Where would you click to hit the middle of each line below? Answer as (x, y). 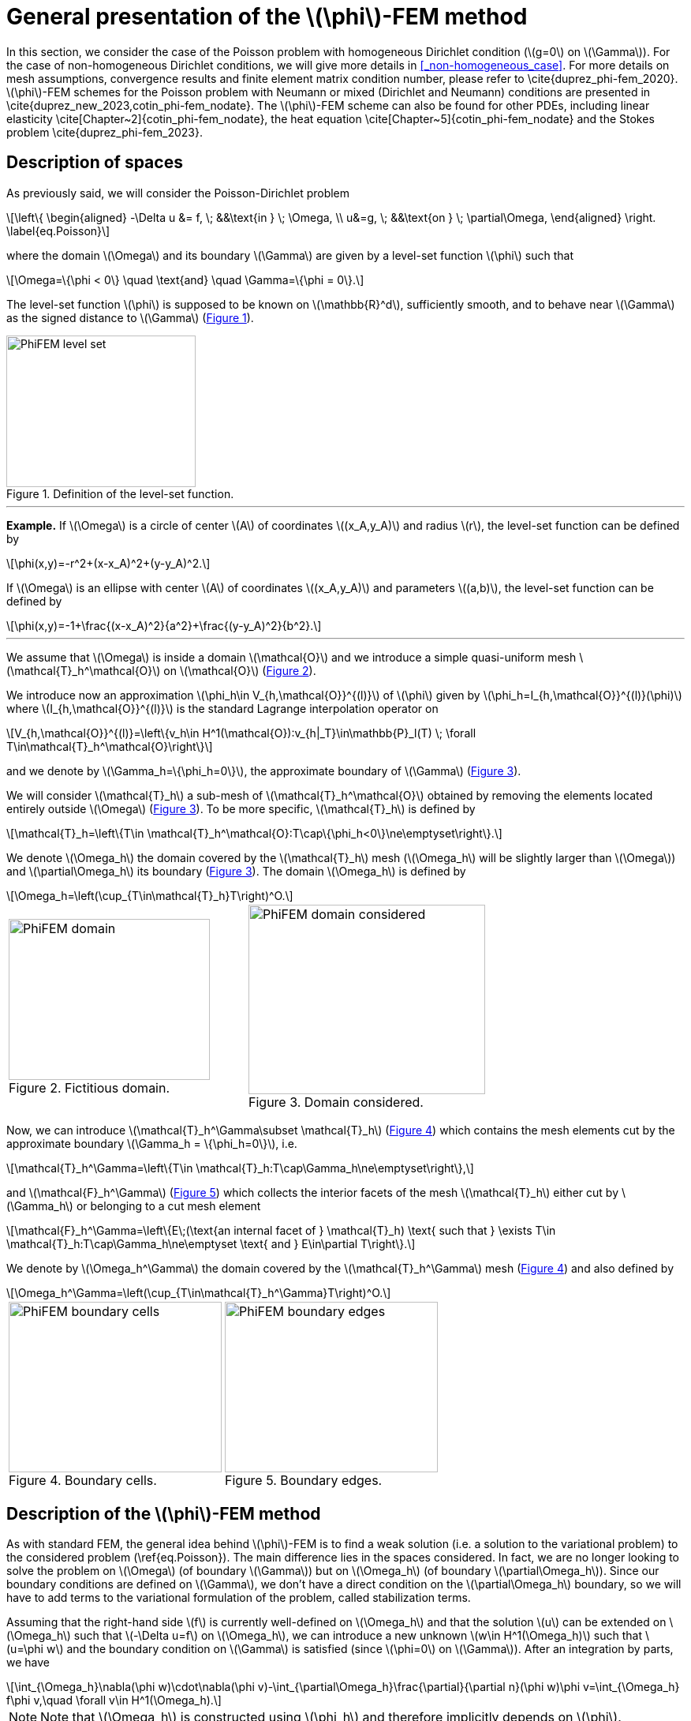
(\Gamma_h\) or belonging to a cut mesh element (134, 1205)
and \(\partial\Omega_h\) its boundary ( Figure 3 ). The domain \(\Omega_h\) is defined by (236, 871)
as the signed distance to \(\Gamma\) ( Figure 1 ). (130, 317)
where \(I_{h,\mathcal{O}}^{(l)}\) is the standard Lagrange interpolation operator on (222, 708)
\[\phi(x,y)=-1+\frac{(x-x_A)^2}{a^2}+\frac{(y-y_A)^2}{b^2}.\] (164, 625)
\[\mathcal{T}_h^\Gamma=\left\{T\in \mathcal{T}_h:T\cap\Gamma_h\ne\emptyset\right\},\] (240, 1168)
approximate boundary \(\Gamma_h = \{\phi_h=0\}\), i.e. (152, 1143)
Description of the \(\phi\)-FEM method (164, 1514)
